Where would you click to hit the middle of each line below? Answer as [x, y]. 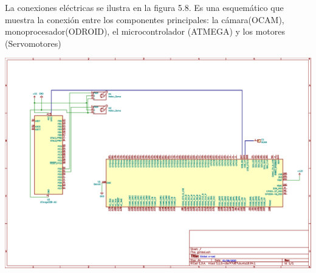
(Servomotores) [33, 43]
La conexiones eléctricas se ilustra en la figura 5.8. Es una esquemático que [144, 7]
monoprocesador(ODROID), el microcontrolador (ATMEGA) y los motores [145, 31]
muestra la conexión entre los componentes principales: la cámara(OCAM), [145, 19]
